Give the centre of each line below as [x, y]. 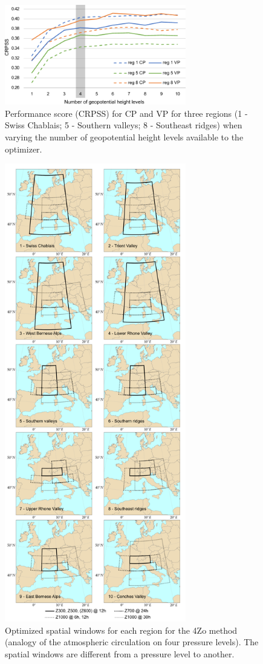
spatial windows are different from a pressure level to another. [120, 653]
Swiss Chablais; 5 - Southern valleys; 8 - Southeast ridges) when [124, 125]
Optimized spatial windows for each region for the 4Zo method [121, 630]
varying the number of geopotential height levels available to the [124, 137]
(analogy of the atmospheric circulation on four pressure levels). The [132, 642]
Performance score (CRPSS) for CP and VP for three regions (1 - [126, 113]
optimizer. [24, 149]
